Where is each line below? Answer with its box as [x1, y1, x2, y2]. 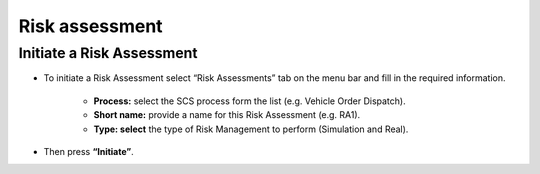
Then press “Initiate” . [43, 145, 134, 157]
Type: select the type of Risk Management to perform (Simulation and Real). [93, 123, 409, 135]
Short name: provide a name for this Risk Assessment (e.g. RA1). [93, 109, 361, 121]
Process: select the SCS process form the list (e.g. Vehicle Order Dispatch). [93, 95, 406, 107]
